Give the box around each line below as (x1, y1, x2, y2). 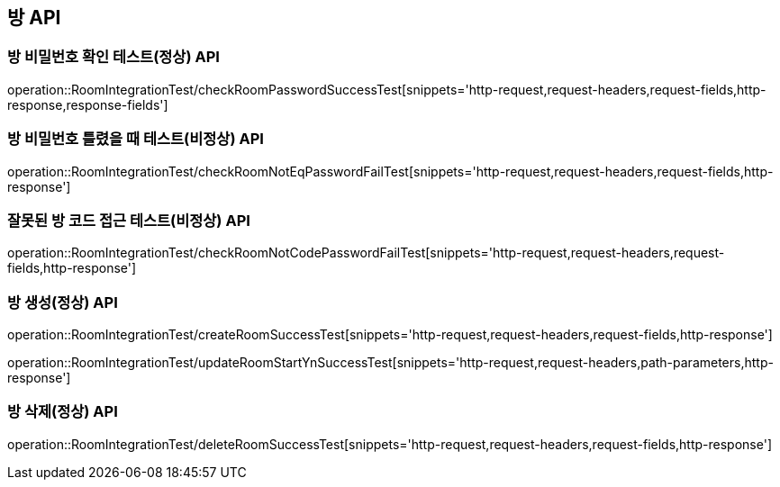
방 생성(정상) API (7, 293, 118, 311)
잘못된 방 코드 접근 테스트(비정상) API (7, 211, 250, 230)
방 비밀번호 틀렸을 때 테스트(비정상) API (7, 130, 264, 149)
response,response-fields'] (7, 96, 168, 113)
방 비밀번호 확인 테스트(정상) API (7, 48, 220, 67)
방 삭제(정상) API (7, 402, 118, 421)
